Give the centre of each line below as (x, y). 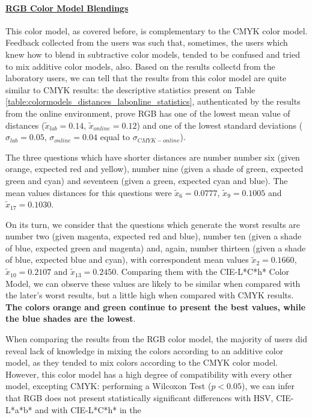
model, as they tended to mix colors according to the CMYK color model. (142, 362)
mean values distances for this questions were (89, 192)
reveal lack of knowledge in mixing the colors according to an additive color (145, 350)
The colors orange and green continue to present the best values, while (156, 306)
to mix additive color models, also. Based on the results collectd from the (140, 66)
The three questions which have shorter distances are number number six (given (153, 157)
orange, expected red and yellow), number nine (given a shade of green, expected (154, 169)
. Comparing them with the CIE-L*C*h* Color (203, 272)
